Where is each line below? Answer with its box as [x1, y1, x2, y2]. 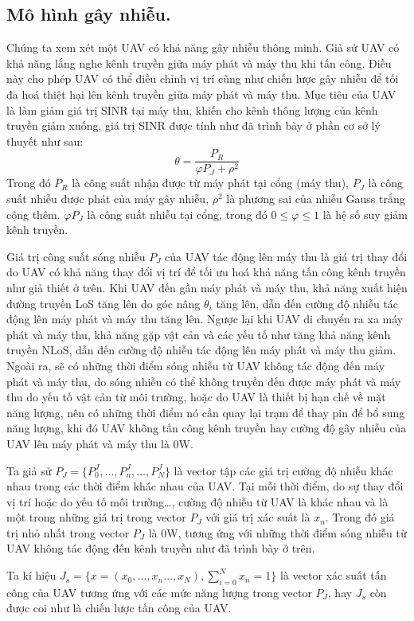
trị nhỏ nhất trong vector [6, 524, 130, 541]
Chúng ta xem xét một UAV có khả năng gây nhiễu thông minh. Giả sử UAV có [6, 39, 400, 56]
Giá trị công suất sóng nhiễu [6, 248, 146, 264]
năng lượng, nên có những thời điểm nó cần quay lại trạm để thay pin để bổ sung [6, 404, 405, 420]
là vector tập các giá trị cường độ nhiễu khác [174, 462, 393, 478]
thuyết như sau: [6, 132, 84, 149]
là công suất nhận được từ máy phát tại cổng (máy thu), [72, 174, 349, 191]
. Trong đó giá [325, 509, 395, 525]
